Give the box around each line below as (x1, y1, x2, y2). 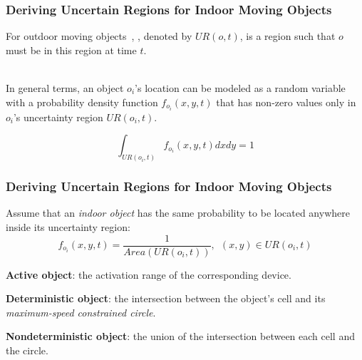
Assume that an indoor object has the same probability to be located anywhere (6, 205, 350, 220)
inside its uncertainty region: (6, 219, 130, 234)
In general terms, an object (6, 81, 124, 95)
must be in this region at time (6, 42, 137, 57)
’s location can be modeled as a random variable (135, 81, 346, 95)
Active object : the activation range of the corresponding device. (6, 267, 291, 282)
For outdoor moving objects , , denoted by (6, 29, 192, 43)
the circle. (6, 342, 48, 357)
